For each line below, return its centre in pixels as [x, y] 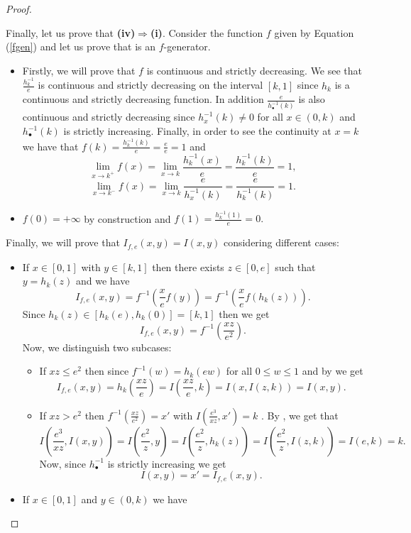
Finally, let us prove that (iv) [71, 32]
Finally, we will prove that [63, 242]
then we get [244, 313]
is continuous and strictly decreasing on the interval [150, 85]
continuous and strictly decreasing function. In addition [143, 99]
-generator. [187, 46]
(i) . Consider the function [207, 32]
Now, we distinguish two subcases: [97, 347]
